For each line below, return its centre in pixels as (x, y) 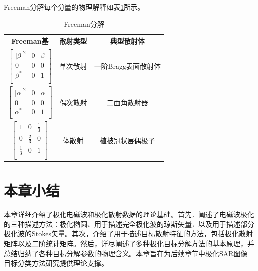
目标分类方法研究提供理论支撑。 (56, 263)
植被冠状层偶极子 (127, 140)
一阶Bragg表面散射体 (128, 66)
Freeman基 (30, 41)
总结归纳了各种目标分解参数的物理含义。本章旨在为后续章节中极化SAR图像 (126, 253)
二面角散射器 (127, 102)
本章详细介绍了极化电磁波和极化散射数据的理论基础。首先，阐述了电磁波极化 (129, 214)
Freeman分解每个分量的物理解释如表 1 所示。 (74, 7)
